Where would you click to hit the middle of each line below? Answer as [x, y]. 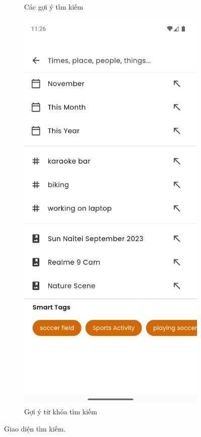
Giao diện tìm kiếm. [35, 428]
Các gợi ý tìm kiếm [54, 7]
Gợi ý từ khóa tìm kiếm [61, 411]
